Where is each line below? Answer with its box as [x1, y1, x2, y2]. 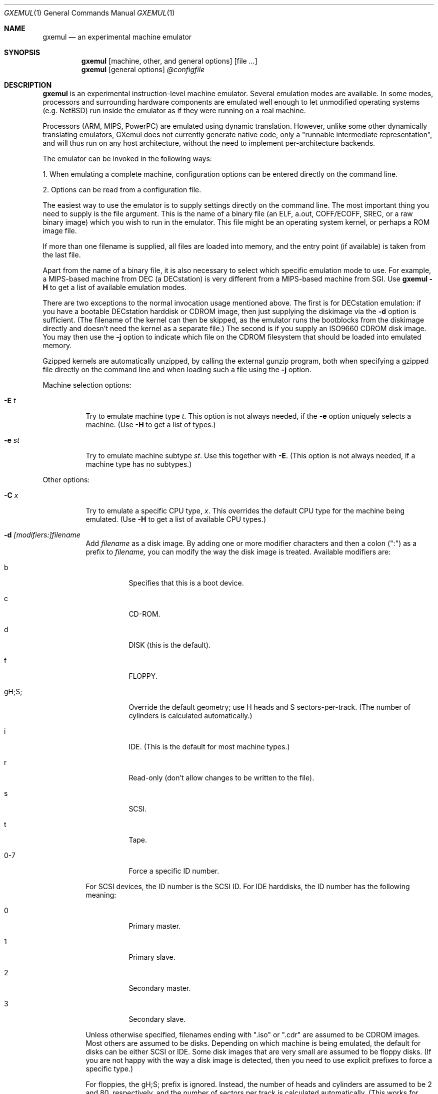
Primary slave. [128, 953, 175, 961]
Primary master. [128, 922, 181, 930]
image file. [42, 226, 77, 235]
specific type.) [85, 1064, 133, 1073]
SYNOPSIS [4, 48, 40, 57]
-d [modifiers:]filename [4, 530, 80, 539]
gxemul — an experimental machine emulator [42, 33, 192, 41]
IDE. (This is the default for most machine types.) [128, 742, 290, 751]
